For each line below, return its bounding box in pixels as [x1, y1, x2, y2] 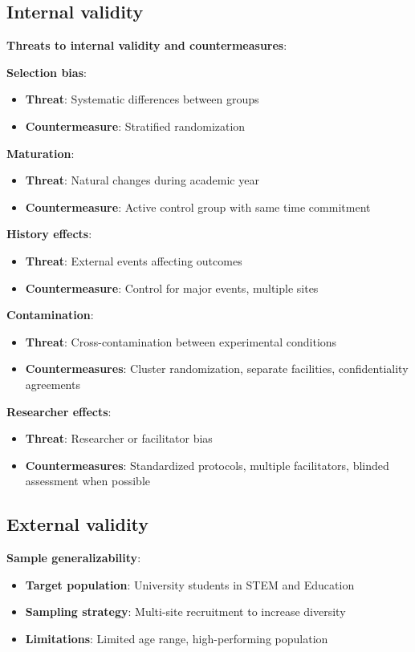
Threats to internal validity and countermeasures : [6, 37, 287, 54]
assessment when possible [25, 472, 151, 489]
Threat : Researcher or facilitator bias [25, 430, 213, 447]
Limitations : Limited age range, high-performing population [25, 630, 328, 646]
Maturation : [6, 144, 75, 161]
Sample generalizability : [6, 549, 141, 566]
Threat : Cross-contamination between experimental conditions [25, 333, 337, 350]
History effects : [6, 225, 92, 242]
